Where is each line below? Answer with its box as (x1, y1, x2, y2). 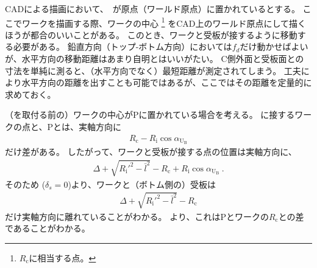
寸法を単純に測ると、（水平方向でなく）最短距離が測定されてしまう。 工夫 (5, 64, 301, 77)
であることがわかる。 (5, 222, 90, 235)
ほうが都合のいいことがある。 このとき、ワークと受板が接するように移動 (5, 28, 297, 41)
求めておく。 (5, 88, 56, 100)
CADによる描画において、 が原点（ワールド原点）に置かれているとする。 (5, 2, 300, 15)
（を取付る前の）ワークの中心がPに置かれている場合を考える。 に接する (5, 108, 295, 121)
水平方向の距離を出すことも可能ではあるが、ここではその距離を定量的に (21, 76, 312, 89)
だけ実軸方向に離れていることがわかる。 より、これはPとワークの (5, 210, 269, 222)
